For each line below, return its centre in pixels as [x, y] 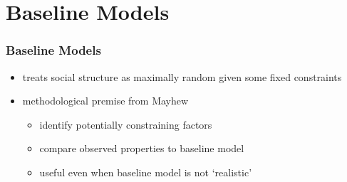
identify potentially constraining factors [126, 124]
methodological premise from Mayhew [105, 101]
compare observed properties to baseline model [142, 148]
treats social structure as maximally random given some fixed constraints [182, 76]
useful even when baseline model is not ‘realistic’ [146, 172]
